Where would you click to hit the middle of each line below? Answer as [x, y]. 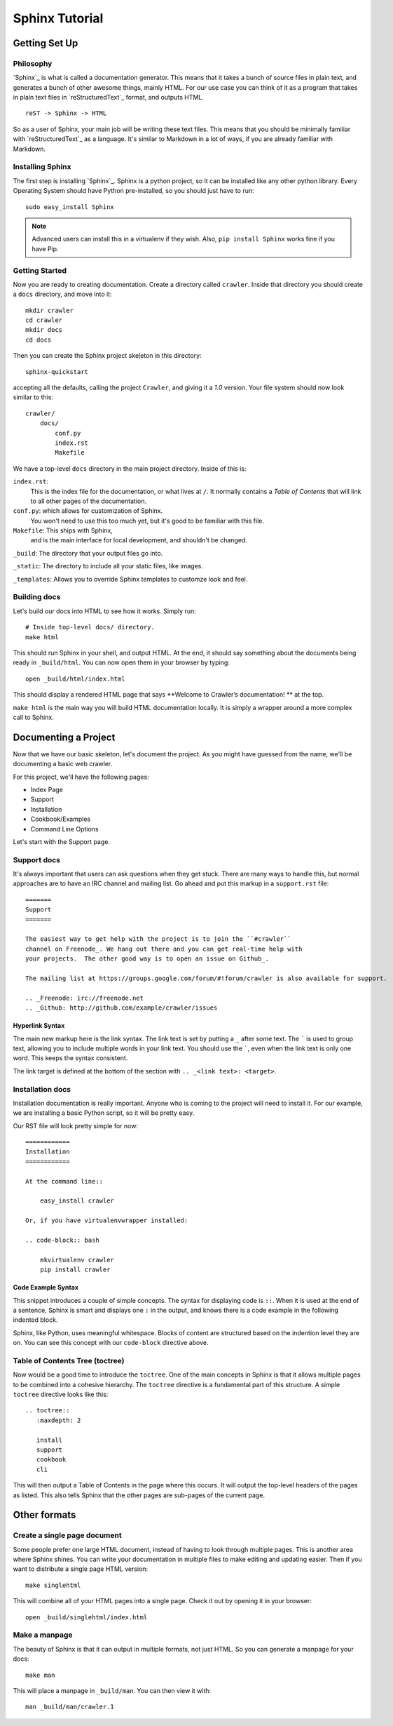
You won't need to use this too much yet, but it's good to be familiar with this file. [147, 521]
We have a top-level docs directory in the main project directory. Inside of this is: [130, 468]
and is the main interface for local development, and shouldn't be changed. [139, 540]
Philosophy [33, 63]
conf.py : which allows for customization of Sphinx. [88, 511]
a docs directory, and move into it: [62, 294]
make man [40, 1675]
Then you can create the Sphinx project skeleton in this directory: [108, 356]
